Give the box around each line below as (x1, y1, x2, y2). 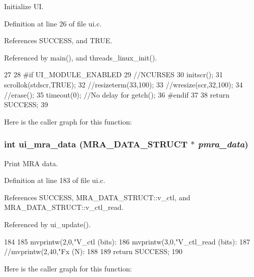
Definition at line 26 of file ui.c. (4, 18, 102, 28)
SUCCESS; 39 (4, 99, 48, 110)
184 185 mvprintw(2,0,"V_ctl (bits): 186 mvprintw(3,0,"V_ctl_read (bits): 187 (4, 236, 250, 247)
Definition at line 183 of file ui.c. (4, 175, 105, 186)
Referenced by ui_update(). (4, 219, 91, 229)
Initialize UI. (4, 1, 44, 11)
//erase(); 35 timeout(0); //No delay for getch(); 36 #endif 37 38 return (4, 89, 230, 100)
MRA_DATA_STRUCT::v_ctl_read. (4, 202, 124, 212)
